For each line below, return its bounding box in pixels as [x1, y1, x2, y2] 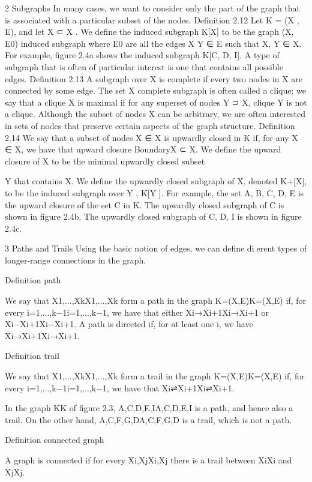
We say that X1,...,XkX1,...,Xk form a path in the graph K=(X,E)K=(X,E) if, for [5, 294, 306, 307]
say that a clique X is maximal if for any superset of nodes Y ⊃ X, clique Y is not [5, 95, 307, 108]
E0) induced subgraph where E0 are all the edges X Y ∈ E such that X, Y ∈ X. [5, 37, 302, 49]
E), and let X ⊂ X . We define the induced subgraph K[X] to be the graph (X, [5, 25, 294, 38]
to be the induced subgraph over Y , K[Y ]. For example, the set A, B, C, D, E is [5, 186, 304, 199]
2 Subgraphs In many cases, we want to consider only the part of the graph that [5, 2, 301, 14]
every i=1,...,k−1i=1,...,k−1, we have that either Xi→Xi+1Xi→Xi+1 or [5, 306, 269, 318]
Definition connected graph [5, 433, 104, 446]
